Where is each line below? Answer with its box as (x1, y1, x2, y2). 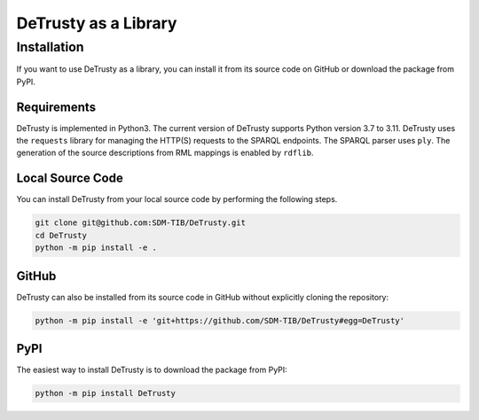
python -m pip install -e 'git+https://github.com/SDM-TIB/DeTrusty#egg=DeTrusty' (35, 315, 405, 325)
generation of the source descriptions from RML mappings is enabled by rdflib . (16, 147, 314, 159)
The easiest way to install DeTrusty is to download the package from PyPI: (16, 364, 287, 376)
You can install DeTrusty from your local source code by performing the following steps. (16, 194, 338, 205)
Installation (16, 39, 84, 55)
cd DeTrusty (35, 230, 88, 240)
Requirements (16, 99, 97, 114)
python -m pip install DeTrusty (35, 388, 177, 399)
